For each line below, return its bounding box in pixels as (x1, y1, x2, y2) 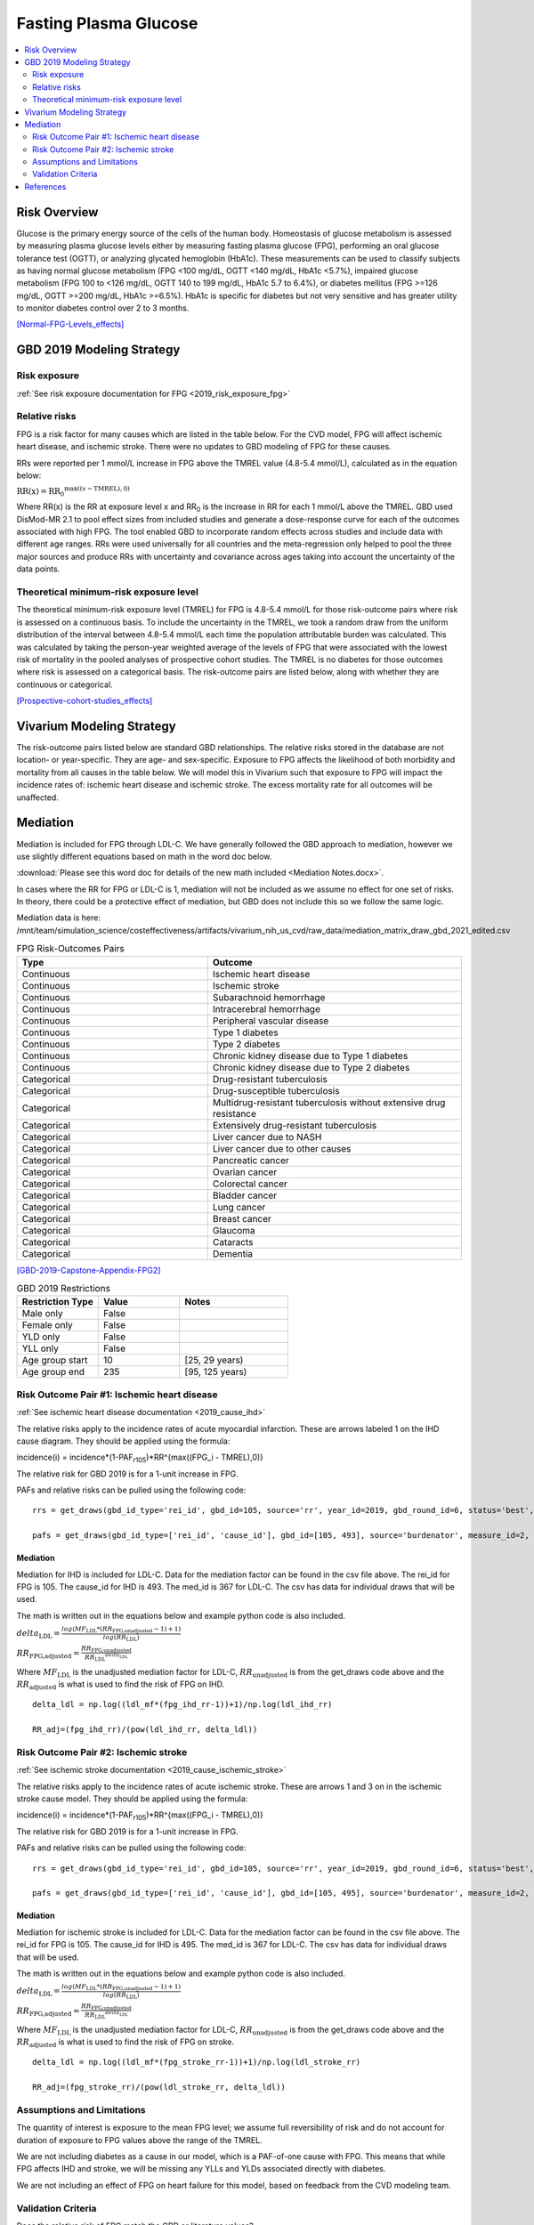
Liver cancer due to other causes (212, 1142, 352, 1154)
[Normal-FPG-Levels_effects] (16, 319, 125, 329)
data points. (16, 563, 61, 574)
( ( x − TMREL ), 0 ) (77, 484, 131, 493)
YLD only (21, 1331, 61, 1343)
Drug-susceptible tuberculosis (212, 1084, 340, 1096)
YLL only (21, 1342, 60, 1355)
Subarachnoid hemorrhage (212, 991, 326, 1003)
